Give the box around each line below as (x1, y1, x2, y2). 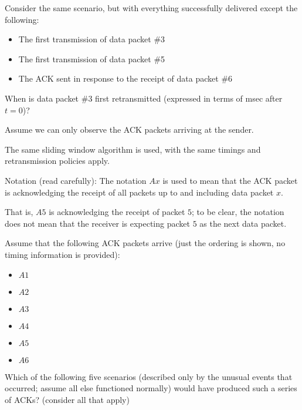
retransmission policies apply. (5, 154, 110, 167)
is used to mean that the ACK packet (162, 174, 298, 186)
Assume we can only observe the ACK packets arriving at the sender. (5, 123, 254, 136)
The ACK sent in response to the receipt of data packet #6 (18, 72, 233, 85)
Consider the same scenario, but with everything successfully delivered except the (5, 2, 298, 14)
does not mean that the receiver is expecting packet (5, 217, 190, 229)
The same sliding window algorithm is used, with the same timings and (5, 143, 261, 155)
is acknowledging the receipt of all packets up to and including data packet (5, 186, 274, 198)
